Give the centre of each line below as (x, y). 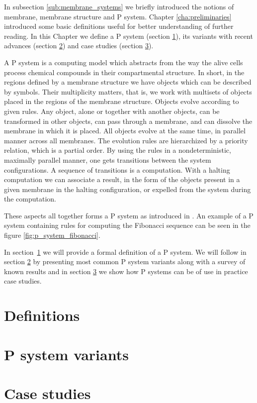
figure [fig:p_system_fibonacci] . (52, 235)
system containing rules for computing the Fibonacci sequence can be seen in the (127, 225)
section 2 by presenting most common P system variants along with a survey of (125, 261)
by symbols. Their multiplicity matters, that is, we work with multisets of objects (128, 91)
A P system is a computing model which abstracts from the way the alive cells (124, 62)
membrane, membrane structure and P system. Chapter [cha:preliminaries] (118, 16)
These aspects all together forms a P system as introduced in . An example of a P (129, 215)
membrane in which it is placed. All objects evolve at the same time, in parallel (125, 131)
